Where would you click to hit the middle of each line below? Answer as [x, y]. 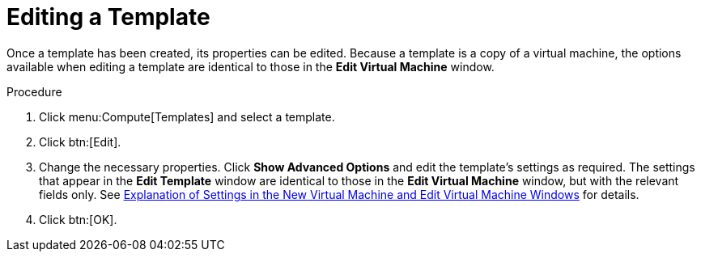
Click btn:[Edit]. [80, 142]
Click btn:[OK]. [78, 219]
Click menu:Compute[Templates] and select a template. [187, 116]
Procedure [34, 91]
